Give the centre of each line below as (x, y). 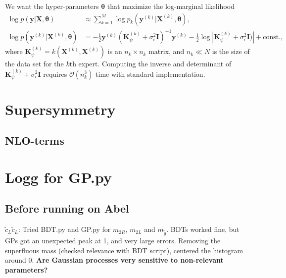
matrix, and (167, 51)
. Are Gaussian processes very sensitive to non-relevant (128, 260)
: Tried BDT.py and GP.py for (65, 229)
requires (55, 74)
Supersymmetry (60, 109)
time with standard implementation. (150, 74)
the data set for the (34, 64)
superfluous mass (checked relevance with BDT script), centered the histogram (124, 250)
